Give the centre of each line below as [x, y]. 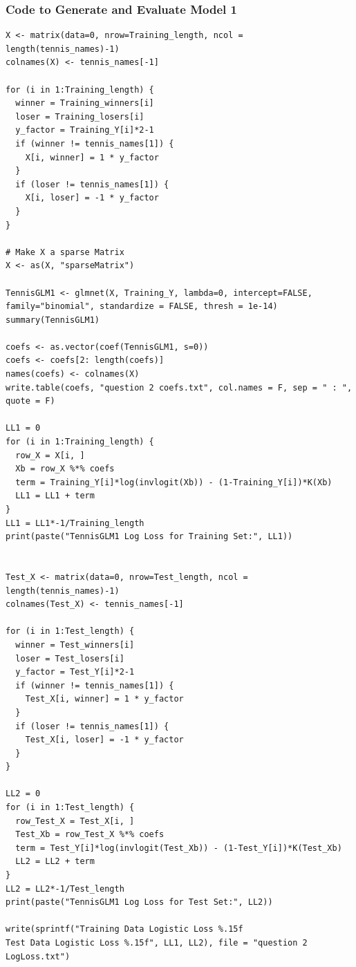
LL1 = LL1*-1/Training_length [75, 523]
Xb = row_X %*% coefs [65, 469]
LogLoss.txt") [38, 956]
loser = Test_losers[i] [70, 658]
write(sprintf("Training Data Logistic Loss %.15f [124, 929]
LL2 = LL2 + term [55, 862]
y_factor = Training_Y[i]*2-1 [85, 130]
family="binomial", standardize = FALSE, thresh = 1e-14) [142, 307]
